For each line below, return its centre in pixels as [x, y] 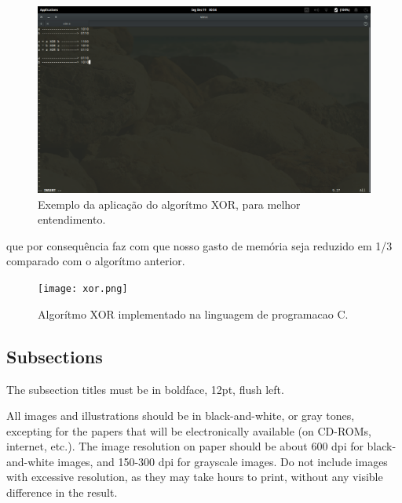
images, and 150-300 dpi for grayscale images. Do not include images [223, 461]
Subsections [55, 356]
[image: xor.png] [83, 289]
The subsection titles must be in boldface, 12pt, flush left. [145, 389]
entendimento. [72, 219]
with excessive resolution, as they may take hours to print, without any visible [195, 477]
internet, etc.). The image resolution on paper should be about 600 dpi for [185, 446]
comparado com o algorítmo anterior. [96, 261]
